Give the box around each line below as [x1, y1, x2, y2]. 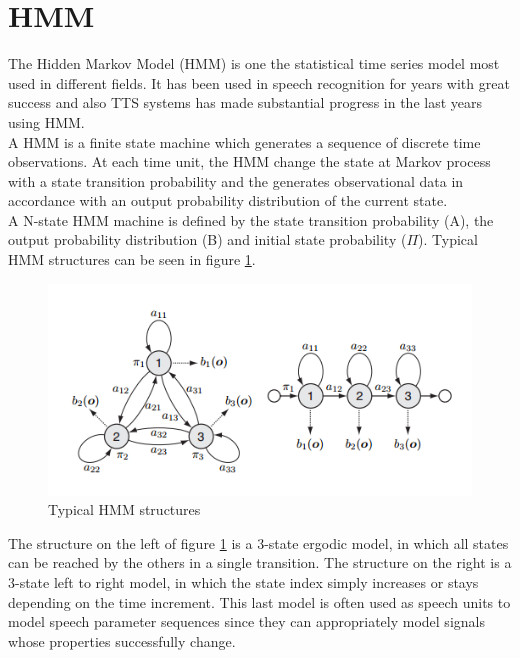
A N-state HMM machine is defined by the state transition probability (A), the [8, 209, 494, 230]
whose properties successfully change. [8, 630, 236, 651]
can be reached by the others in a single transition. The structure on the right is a [8, 552, 512, 573]
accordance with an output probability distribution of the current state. [8, 190, 448, 211]
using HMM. [8, 111, 85, 132]
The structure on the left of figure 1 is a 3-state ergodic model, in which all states [8, 532, 509, 553]
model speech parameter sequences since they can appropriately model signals [8, 611, 485, 632]
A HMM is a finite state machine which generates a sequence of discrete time [8, 131, 481, 152]
